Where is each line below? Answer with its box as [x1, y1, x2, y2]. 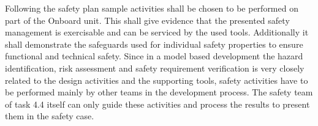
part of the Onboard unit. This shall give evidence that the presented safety [5, 13, 290, 26]
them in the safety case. [5, 109, 94, 122]
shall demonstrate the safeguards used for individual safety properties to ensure [5, 37, 303, 50]
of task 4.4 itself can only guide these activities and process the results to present [5, 97, 310, 110]
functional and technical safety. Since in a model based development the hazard [5, 50, 303, 62]
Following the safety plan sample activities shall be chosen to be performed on [5, 2, 298, 14]
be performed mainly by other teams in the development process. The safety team [5, 86, 313, 98]
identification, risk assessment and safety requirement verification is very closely [5, 61, 305, 74]
